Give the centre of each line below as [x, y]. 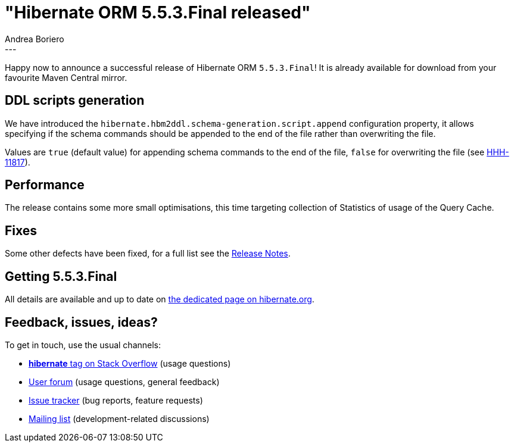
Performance [45, 185]
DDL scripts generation [75, 101]
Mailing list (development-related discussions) [119, 418]
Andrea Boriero [35, 39]
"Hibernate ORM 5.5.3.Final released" [158, 12]
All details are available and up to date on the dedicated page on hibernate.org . [160, 299]
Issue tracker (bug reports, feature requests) [116, 400]
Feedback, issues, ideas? [81, 322]
